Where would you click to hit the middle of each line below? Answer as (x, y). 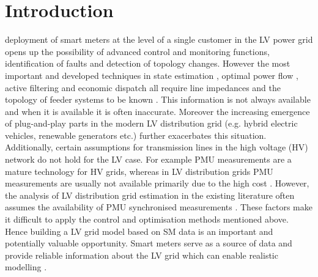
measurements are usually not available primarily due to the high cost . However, (157, 183)
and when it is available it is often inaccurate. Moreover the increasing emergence (157, 111)
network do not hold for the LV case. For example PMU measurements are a (148, 159)
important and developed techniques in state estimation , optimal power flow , (152, 75)
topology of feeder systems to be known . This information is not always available (158, 99)
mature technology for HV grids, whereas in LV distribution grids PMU (139, 171)
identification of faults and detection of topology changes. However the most (148, 63)
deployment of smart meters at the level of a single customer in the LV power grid (159, 39)
